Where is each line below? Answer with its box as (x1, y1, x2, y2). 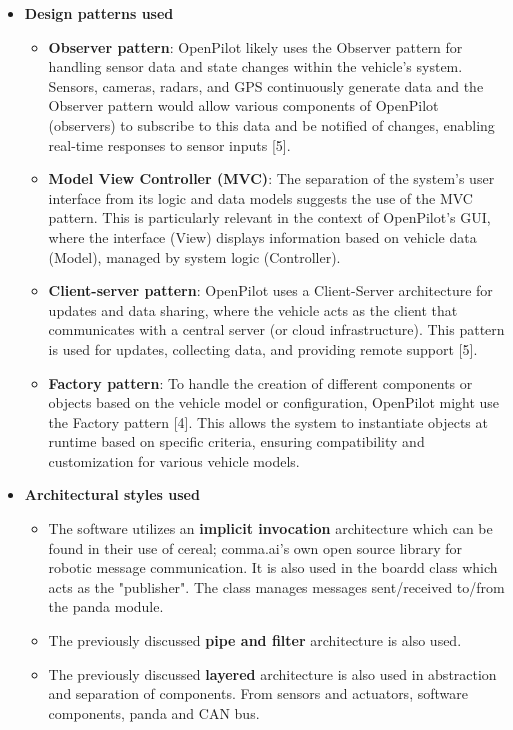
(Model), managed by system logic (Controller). (48, 246, 341, 267)
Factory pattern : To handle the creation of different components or (48, 372, 473, 393)
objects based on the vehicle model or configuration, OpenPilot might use (48, 392, 500, 413)
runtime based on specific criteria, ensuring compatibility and (48, 431, 425, 452)
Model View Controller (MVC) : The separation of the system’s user (48, 168, 495, 189)
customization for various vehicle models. (48, 450, 300, 471)
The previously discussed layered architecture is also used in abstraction (48, 663, 497, 684)
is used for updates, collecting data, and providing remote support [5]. (48, 338, 478, 359)
